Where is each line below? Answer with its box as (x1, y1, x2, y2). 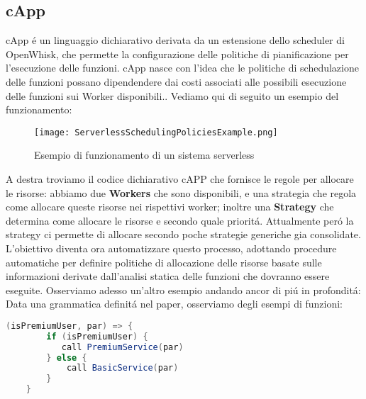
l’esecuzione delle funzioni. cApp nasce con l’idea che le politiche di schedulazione (6, 60, 359, 75)
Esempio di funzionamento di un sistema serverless (34, 147, 255, 162)
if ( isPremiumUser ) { (46, 331, 148, 342)
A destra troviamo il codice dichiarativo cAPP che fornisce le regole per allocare (6, 172, 354, 186)
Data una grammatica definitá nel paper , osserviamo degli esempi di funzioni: (6, 296, 343, 311)
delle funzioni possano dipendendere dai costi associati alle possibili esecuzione (6, 74, 347, 89)
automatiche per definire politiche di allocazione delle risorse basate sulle (6, 254, 322, 269)
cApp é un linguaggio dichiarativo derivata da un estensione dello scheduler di (6, 33, 345, 47)
